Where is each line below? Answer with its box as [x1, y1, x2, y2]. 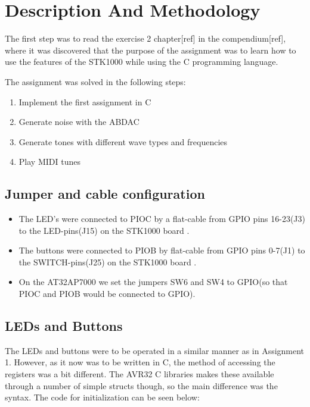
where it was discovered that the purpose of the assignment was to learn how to [5, 43, 296, 56]
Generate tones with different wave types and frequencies [18, 135, 228, 148]
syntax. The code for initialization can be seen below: [5, 391, 200, 403]
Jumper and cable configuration [5, 184, 205, 203]
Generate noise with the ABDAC [18, 115, 139, 128]
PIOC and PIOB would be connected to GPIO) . [18, 287, 196, 300]
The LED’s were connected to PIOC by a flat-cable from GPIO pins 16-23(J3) [18, 212, 305, 225]
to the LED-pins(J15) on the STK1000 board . [18, 224, 190, 236]
